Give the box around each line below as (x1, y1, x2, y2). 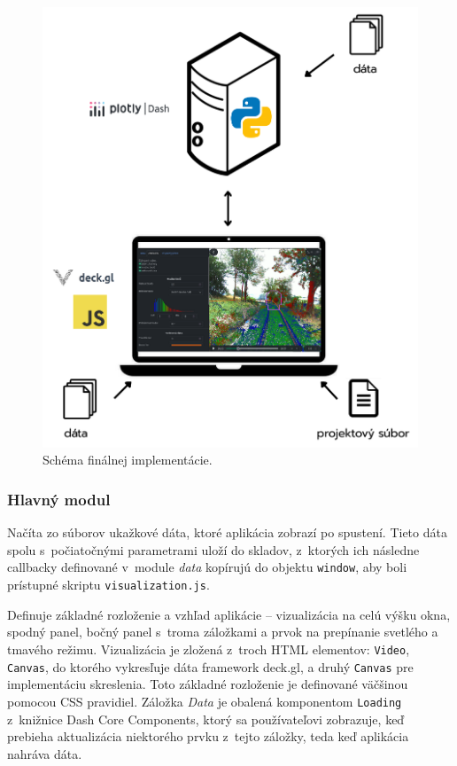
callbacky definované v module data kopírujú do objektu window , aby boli (7, 558, 407, 576)
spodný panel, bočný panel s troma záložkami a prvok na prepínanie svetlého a (7, 622, 438, 641)
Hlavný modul (7, 488, 111, 510)
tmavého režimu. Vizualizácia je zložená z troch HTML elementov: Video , (7, 639, 410, 658)
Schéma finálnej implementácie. (43, 450, 213, 469)
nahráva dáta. (7, 744, 82, 762)
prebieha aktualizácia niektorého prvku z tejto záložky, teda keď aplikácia (7, 727, 409, 746)
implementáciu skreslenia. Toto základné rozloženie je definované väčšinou (7, 675, 408, 693)
